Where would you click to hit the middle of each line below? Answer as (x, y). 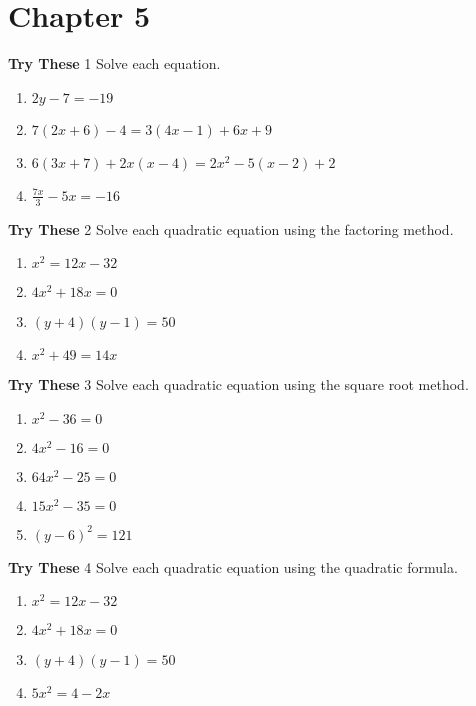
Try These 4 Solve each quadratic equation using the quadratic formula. (233, 566)
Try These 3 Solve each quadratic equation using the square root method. (238, 384)
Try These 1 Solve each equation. (114, 63)
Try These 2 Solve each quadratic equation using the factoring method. (231, 228)
